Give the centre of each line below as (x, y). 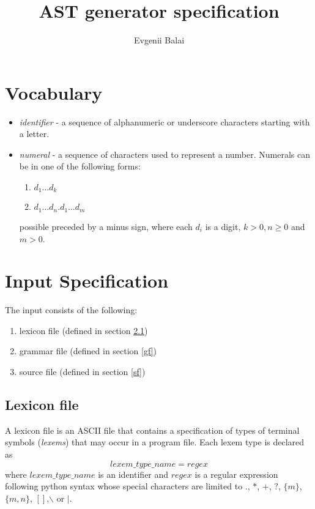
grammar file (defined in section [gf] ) (88, 351)
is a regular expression (236, 474)
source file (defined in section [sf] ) (82, 372)
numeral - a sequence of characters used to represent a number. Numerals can (165, 154)
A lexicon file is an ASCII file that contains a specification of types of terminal (152, 430)
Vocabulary (54, 92)
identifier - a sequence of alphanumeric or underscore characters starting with (165, 121)
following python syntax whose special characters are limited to (124, 486)
